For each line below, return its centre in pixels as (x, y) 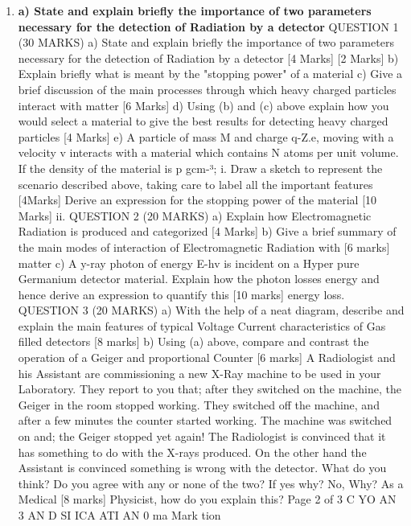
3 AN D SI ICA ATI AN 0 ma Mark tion (119, 515)
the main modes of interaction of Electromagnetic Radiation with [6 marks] (204, 247)
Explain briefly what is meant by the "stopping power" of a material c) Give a (210, 74)
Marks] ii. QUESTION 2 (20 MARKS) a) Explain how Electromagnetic (195, 215)
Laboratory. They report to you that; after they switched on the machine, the (210, 389)
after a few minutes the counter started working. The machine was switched (205, 420)
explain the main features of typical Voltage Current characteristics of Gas (202, 325)
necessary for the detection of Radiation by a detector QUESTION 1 (208, 26)
